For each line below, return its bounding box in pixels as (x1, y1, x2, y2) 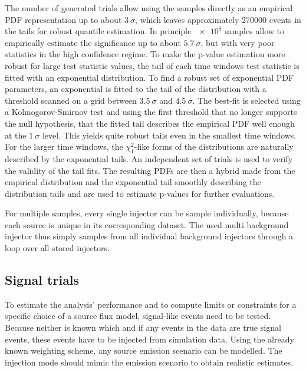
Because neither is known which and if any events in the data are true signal (5, 321, 281, 334)
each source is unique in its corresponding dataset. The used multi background (5, 218, 289, 231)
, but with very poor (200, 36, 275, 48)
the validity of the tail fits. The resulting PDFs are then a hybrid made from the (5, 164, 295, 176)
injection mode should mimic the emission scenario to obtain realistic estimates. (5, 355, 294, 368)
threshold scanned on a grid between (5, 94, 137, 106)
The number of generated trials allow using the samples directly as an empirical (5, 2, 293, 14)
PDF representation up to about (5, 13, 122, 25)
